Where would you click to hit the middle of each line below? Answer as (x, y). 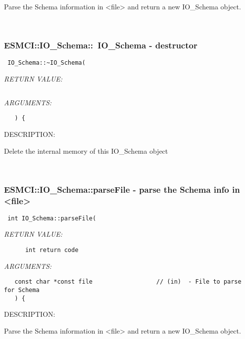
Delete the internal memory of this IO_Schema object (86, 150)
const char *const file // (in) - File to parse (128, 282)
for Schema (22, 290)
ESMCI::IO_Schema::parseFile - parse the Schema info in (122, 189)
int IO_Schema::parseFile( (52, 218)
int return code (52, 250)
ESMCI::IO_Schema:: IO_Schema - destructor (101, 45)
